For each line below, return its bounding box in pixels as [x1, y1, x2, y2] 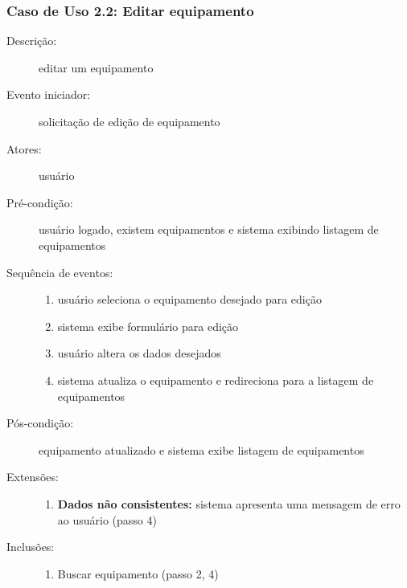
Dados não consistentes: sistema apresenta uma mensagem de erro [57, 495, 401, 512]
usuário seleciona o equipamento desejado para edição [57, 291, 322, 308]
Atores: [6, 140, 42, 157]
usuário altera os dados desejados [57, 345, 221, 361]
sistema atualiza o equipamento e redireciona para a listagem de [57, 371, 374, 388]
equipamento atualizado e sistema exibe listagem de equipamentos [39, 441, 364, 458]
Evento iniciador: [6, 86, 91, 103]
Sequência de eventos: [6, 263, 113, 280]
